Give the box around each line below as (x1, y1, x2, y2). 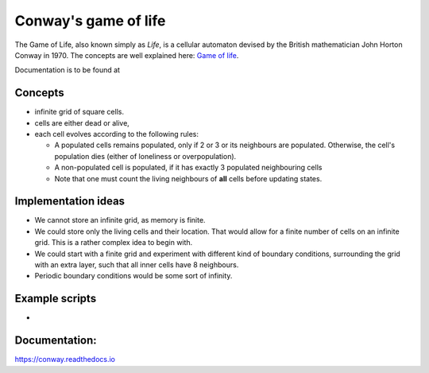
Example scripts (14, 292, 97, 305)
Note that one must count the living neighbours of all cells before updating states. (54, 173, 323, 183)
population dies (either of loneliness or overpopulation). (54, 151, 237, 161)
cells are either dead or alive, (34, 118, 130, 127)
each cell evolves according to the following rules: (34, 130, 199, 139)
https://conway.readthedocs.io (14, 355, 115, 364)
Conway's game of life (14, 12, 166, 29)
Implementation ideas (14, 195, 126, 208)
